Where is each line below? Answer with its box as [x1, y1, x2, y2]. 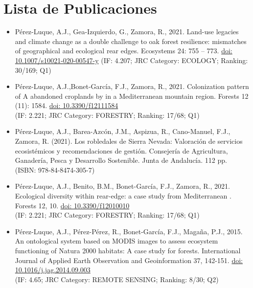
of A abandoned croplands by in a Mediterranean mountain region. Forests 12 [15, 90, 249, 101]
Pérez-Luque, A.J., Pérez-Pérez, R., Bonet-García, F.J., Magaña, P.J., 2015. [15, 226, 243, 236]
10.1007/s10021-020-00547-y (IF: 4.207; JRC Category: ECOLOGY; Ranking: [15, 55, 248, 65]
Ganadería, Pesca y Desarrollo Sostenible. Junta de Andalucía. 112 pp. [15, 155, 227, 165]
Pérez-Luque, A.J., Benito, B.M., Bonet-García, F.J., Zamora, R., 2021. [15, 181, 230, 191]
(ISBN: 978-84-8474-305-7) [15, 164, 95, 175]
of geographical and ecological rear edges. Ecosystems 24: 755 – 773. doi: [15, 45, 232, 56]
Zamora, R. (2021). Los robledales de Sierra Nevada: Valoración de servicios [15, 136, 243, 146]
